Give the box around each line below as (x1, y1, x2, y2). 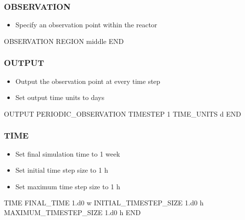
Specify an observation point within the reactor (15, 20, 157, 30)
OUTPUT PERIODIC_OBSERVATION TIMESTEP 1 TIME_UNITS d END (4, 108, 241, 119)
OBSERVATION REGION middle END (4, 36, 124, 46)
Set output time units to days (15, 92, 105, 102)
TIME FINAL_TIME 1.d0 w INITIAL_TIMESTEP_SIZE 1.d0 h (4, 198, 204, 208)
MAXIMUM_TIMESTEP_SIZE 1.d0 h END (4, 207, 141, 217)
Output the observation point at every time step (15, 76, 160, 86)
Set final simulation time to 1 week (15, 148, 120, 159)
